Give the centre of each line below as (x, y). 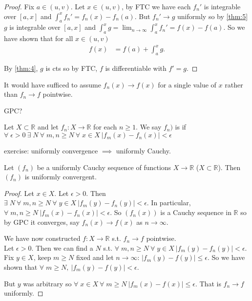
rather (234, 84)
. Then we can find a (62, 247)
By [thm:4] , (21, 68)
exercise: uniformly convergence (51, 151)
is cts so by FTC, (72, 68)
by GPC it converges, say (42, 222)
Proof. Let (19, 193)
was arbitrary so (47, 283)
